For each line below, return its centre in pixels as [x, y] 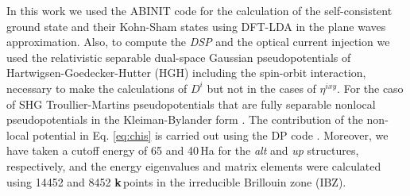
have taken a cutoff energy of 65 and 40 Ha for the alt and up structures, [183, 150]
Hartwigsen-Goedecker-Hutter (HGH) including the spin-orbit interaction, [186, 73]
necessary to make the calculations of [97, 88]
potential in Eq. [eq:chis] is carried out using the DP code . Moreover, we [211, 135]
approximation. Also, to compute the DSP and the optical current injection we [198, 42]
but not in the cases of [261, 88]
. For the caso [370, 88]
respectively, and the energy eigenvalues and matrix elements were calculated [194, 165]
